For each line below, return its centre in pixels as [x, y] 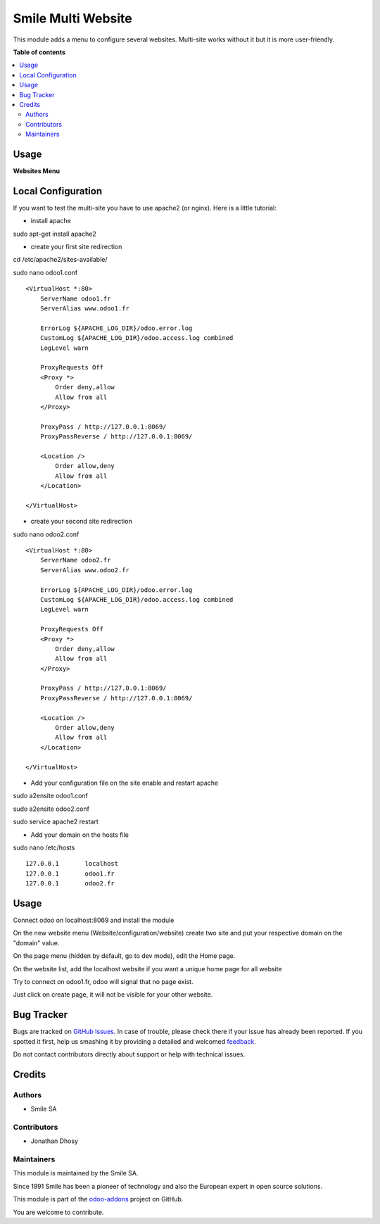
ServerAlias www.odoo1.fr [85, 309]
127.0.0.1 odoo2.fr [70, 884]
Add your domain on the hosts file [80, 835]
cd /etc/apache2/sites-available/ [60, 260]
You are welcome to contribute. [58, 1212]
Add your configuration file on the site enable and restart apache [124, 783]
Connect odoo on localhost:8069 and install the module [94, 920]
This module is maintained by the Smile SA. [76, 1173]
